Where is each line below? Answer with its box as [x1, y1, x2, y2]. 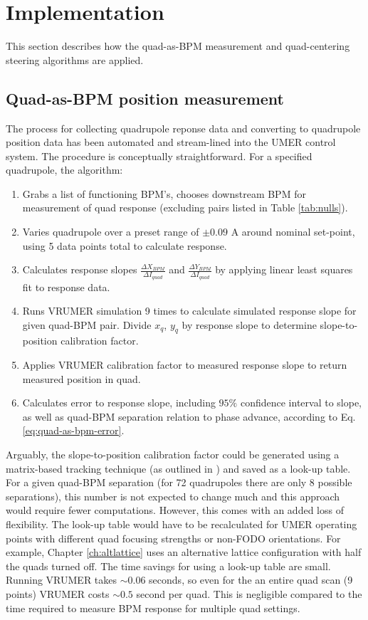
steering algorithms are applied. [6, 52, 144, 67]
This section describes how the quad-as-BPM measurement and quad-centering [6, 38, 350, 53]
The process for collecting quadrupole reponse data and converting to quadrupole [6, 120, 361, 135]
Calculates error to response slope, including [22, 395, 216, 410]
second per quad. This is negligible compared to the [136, 586, 362, 601]
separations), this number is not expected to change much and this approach [6, 488, 340, 503]
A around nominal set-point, [231, 224, 355, 239]
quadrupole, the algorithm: [6, 162, 123, 177]
